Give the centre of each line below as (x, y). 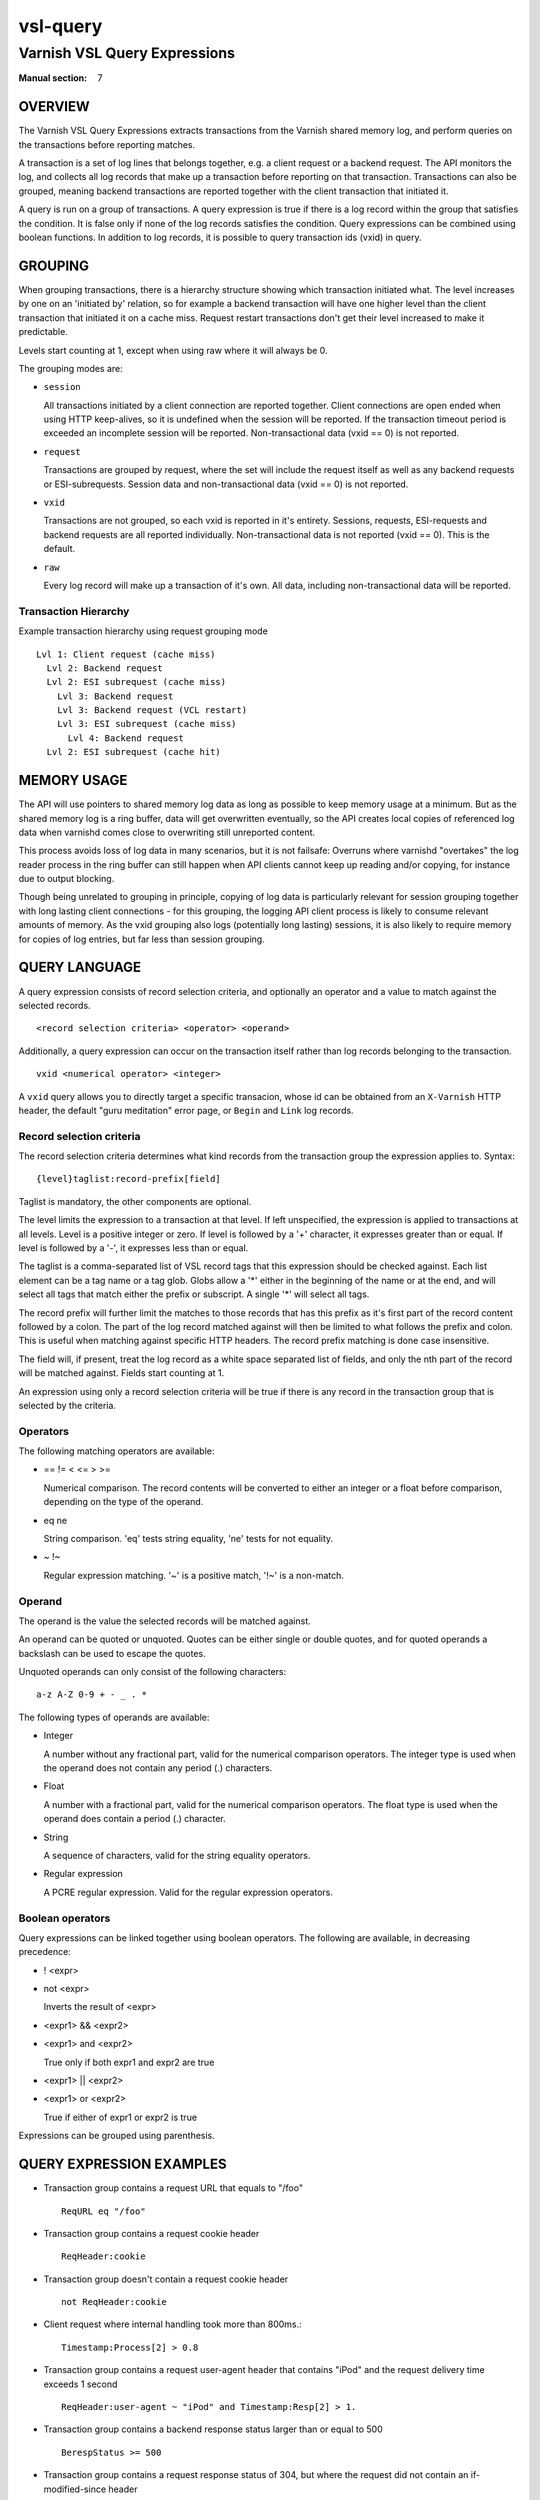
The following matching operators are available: (116, 1451)
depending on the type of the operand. (123, 1502)
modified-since (75, 2489)
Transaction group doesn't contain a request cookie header (166, 2279)
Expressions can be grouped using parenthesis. (116, 2136)
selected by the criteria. (67, 1405)
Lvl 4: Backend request (126, 738)
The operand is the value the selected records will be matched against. (164, 1621)
